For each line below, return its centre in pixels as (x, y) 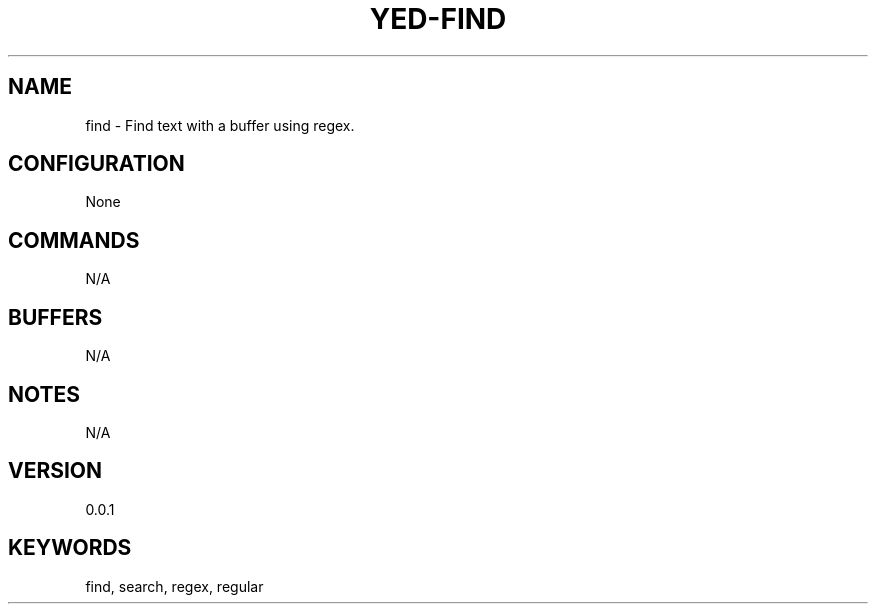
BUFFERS (55, 317)
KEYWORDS (70, 548)
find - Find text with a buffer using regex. (220, 125)
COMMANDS (74, 240)
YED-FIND (438, 19)
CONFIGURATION (96, 164)
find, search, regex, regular (174, 586)
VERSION (55, 471)
